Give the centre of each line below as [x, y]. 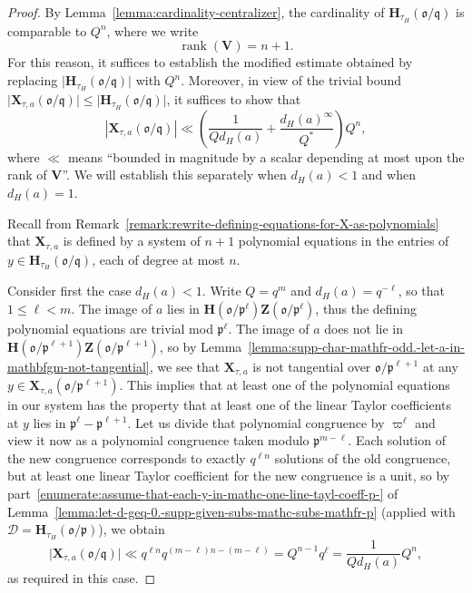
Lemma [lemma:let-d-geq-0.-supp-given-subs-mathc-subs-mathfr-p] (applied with [231, 511]
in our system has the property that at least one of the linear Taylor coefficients [229, 405]
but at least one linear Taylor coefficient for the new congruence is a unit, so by [229, 476]
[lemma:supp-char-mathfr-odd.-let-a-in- [356, 346]
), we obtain [132, 529]
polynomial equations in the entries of [344, 241]
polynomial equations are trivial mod [110, 329]
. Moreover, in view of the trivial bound [291, 80]
